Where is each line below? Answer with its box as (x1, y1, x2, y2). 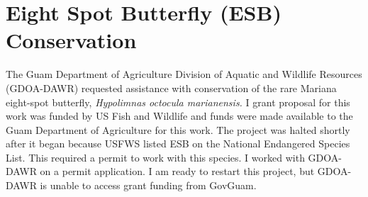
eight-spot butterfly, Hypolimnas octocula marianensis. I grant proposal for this (6, 94, 350, 109)
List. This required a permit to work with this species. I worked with (6, 150, 305, 164)
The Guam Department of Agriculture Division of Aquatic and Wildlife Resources (6, 67, 362, 81)
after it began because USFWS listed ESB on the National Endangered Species (6, 136, 350, 151)
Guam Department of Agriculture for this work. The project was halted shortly (6, 122, 350, 137)
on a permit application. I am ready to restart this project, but (40, 164, 315, 179)
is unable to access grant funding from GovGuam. (40, 178, 257, 193)
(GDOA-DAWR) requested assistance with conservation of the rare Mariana (6, 80, 337, 95)
